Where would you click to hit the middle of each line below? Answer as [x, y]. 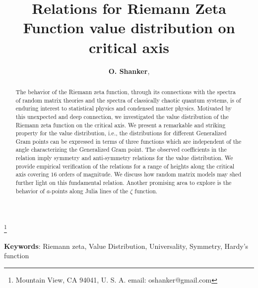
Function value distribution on [129, 28]
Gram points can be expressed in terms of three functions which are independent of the [129, 141]
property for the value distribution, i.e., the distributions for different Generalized [121, 133]
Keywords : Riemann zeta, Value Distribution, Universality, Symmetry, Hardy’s [126, 246]
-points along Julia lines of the [89, 191]
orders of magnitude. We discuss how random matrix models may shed [150, 174]
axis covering [32, 174]
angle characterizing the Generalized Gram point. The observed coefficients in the [121, 149]
